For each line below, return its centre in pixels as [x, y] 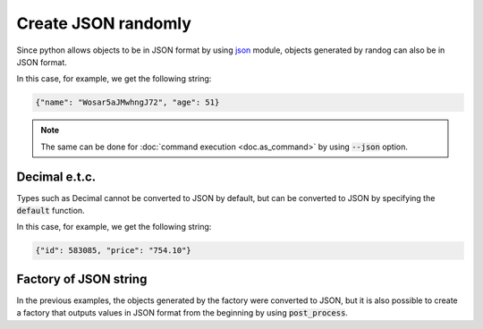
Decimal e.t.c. [56, 177]
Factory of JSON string [82, 278]
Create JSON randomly [104, 23]
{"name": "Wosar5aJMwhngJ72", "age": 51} [127, 102]
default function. [51, 210]
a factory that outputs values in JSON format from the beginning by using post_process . [182, 313]
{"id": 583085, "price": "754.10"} [113, 251]
